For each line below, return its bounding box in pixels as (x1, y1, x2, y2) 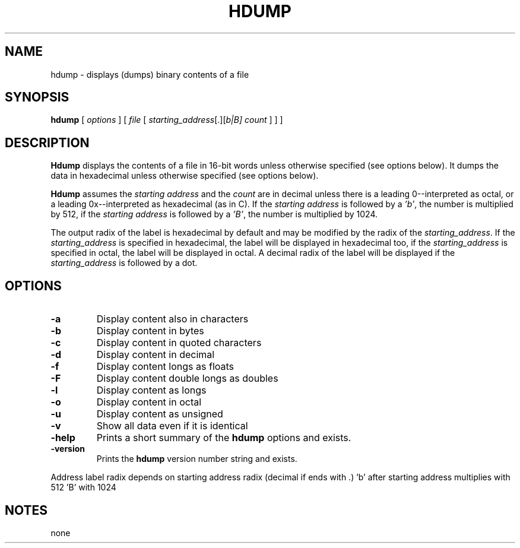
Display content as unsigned (96, 408, 223, 420)
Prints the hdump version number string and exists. (96, 454, 297, 464)
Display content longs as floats (96, 360, 234, 373)
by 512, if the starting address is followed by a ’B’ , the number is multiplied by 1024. (50, 209, 378, 220)
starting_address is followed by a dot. (50, 258, 198, 268)
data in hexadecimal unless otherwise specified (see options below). (50, 170, 319, 181)
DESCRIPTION (5, 135, 90, 150)
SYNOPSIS (5, 90, 69, 105)
